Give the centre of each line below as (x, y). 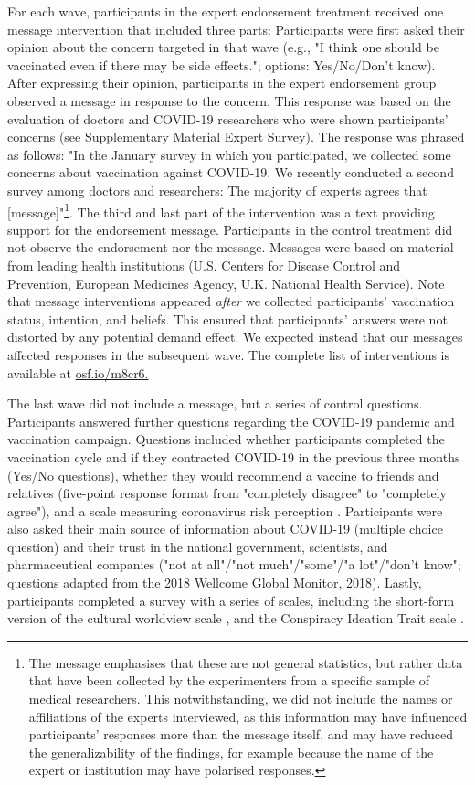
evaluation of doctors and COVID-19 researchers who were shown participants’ (228, 118)
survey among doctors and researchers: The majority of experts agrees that (217, 190)
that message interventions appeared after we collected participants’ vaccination (231, 301)
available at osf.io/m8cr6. (78, 372)
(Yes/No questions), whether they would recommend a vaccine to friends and (223, 475)
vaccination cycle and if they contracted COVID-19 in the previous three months (234, 456)
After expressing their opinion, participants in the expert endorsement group (222, 83)
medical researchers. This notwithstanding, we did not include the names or (241, 699)
